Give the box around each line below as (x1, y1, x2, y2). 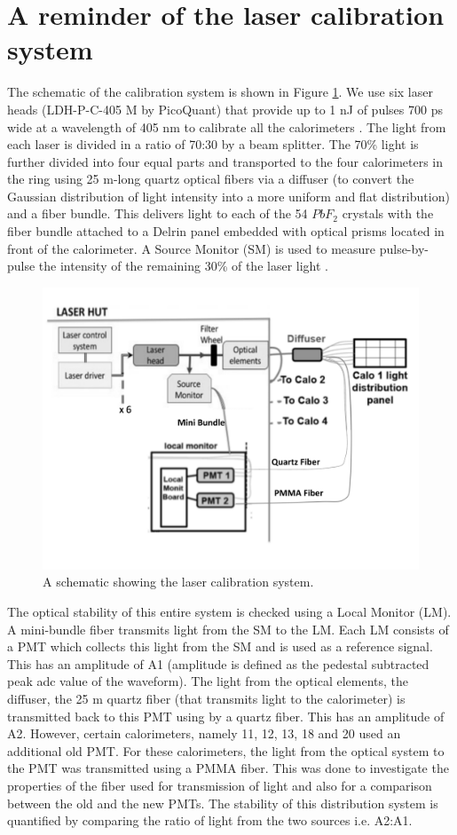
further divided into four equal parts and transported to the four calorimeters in (7, 152, 444, 170)
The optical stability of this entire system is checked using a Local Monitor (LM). (7, 603, 452, 621)
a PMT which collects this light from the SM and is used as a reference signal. (7, 637, 433, 656)
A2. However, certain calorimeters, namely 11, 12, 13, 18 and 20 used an (7, 724, 401, 743)
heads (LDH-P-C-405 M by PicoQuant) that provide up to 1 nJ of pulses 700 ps (7, 99, 443, 118)
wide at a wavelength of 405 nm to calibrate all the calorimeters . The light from (7, 117, 446, 136)
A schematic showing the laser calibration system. (43, 572, 314, 591)
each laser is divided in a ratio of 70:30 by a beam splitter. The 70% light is (7, 135, 419, 154)
